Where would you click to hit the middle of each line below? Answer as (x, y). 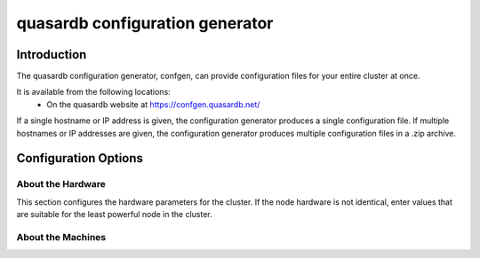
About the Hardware (61, 184)
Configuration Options (80, 158)
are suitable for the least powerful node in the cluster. (114, 215)
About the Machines (61, 237)
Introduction (52, 55)
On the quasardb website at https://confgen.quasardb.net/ (153, 104)
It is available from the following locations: (93, 92)
